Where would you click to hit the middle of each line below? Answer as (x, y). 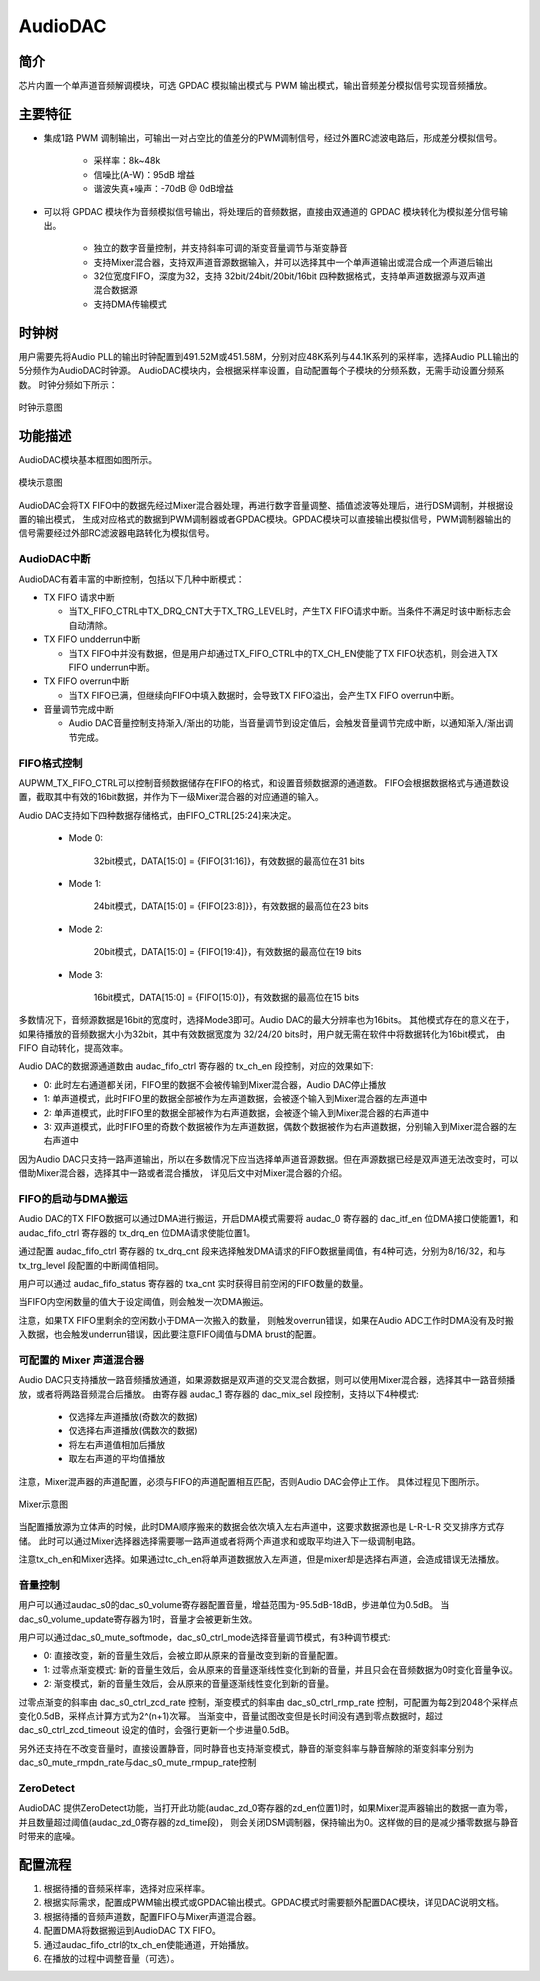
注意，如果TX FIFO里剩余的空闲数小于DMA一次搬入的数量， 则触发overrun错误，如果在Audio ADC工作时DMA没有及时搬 (266, 1320)
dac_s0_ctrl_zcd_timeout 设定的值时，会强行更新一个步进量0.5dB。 (156, 1730)
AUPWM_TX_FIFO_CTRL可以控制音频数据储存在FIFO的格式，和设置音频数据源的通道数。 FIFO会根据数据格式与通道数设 (264, 783)
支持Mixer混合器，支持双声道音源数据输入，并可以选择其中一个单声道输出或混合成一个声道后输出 (293, 262)
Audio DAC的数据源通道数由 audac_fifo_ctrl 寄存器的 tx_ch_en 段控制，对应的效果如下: (196, 1066)
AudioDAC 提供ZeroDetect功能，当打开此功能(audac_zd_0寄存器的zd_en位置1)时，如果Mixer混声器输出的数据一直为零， (266, 1808)
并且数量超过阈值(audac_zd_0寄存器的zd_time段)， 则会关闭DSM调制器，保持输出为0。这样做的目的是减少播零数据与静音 (268, 1822)
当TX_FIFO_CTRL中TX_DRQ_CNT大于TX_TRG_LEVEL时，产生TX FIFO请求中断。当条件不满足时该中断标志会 (290, 611)
